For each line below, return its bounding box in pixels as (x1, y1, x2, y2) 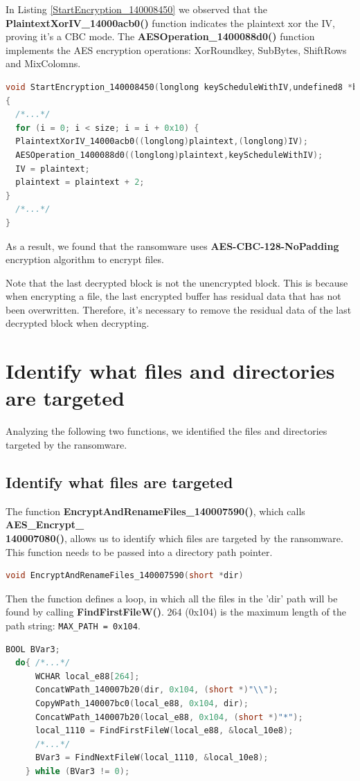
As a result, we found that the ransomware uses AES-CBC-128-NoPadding (6, 238, 339, 253)
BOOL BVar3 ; (6, 644, 60, 654)
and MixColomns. (6, 56, 81, 71)
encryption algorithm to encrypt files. (6, 252, 164, 267)
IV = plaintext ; (15, 163, 90, 174)
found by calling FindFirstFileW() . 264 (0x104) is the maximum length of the (6, 604, 346, 619)
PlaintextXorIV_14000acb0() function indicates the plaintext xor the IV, (6, 15, 335, 30)
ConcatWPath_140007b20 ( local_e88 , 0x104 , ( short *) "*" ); (35, 712, 303, 722)
